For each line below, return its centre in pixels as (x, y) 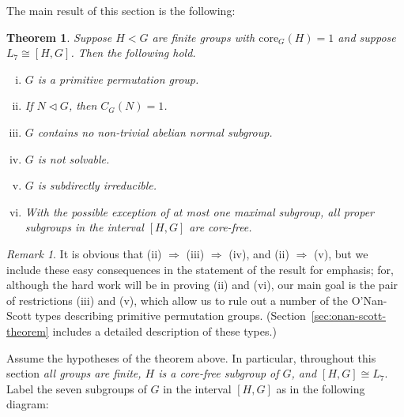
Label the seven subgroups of (77, 388)
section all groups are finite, (74, 373)
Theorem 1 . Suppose (59, 37)
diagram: (28, 404)
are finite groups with (204, 37)
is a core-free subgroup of (219, 373)
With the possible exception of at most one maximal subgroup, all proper (199, 211)
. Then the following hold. (133, 53)
